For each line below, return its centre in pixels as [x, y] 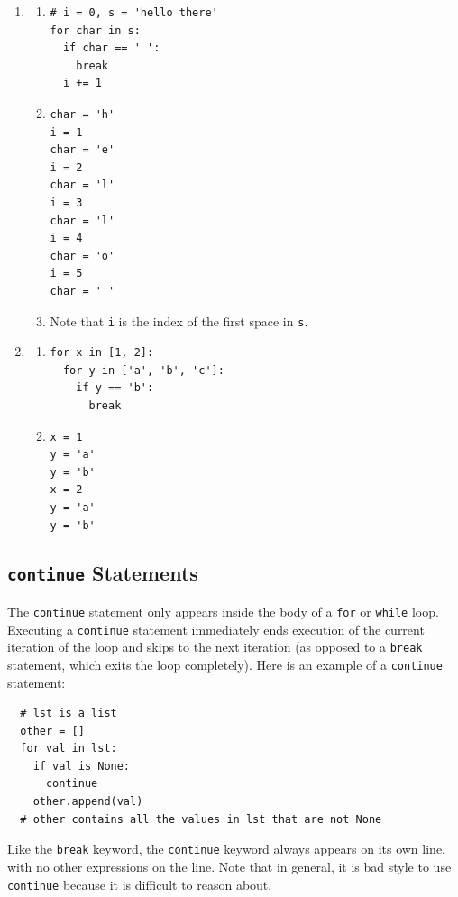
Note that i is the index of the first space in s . [179, 320]
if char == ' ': [111, 48]
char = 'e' [82, 150]
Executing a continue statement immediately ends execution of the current [216, 629]
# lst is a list [69, 714]
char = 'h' [82, 114]
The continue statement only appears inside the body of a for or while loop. [223, 611]
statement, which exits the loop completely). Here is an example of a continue [225, 664]
